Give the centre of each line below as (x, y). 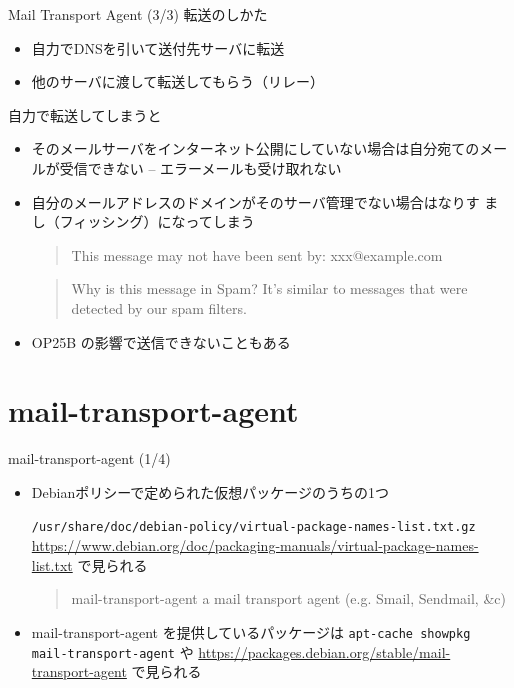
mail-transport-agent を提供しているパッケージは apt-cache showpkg (251, 631)
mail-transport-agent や (112, 651)
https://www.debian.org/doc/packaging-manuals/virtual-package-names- (255, 545)
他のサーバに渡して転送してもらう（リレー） (178, 81)
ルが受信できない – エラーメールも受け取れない (186, 167)
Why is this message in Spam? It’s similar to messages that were (269, 288)
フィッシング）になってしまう (157, 221)
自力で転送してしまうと (85, 114)
